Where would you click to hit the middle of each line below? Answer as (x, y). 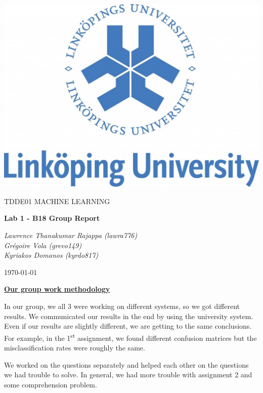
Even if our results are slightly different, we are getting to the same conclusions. (128, 326)
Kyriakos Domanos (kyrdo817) (51, 255)
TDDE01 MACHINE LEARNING (57, 201)
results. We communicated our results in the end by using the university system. (129, 316)
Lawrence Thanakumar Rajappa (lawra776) (71, 235)
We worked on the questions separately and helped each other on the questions (126, 364)
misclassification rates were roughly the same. (75, 348)
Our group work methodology (57, 289)
